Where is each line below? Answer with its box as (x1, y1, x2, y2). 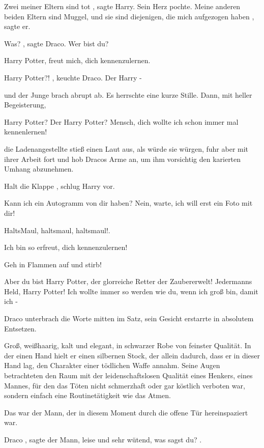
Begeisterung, (4, 99, 46, 110)
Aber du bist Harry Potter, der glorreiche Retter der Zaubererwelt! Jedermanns (4, 276, 252, 287)
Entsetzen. (4, 323, 37, 333)
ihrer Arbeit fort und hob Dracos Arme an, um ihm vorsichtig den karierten (4, 153, 241, 164)
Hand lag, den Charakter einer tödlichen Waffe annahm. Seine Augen (4, 360, 220, 371)
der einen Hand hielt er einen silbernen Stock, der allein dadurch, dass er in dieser (4, 350, 260, 360)
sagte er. (4, 21, 31, 32)
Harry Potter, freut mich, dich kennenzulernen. (4, 55, 151, 66)
